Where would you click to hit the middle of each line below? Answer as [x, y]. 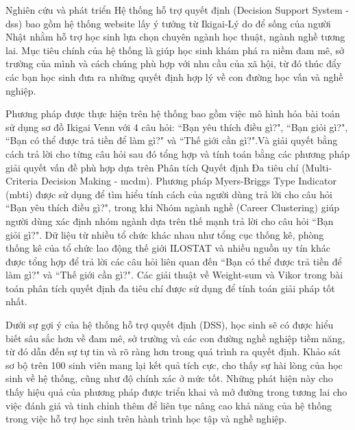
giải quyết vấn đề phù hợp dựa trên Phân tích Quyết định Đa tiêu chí [152, 167]
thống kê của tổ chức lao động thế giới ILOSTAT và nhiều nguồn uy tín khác [168, 248]
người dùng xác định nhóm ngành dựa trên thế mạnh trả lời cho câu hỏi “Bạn [170, 220]
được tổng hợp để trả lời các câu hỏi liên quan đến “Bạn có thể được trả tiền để [174, 261]
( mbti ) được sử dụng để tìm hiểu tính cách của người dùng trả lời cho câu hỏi [169, 194]
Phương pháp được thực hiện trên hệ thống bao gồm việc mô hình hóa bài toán [173, 114]
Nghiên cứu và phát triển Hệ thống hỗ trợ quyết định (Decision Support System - [177, 10]
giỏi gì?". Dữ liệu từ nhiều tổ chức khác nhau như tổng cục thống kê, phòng [165, 234]
